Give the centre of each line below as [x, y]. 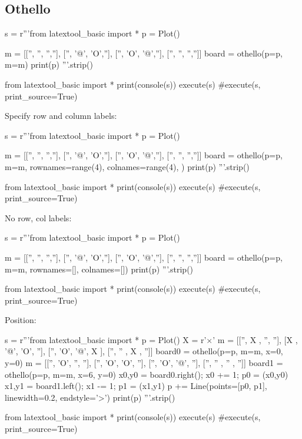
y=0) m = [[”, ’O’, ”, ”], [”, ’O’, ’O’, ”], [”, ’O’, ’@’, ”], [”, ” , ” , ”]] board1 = [144, 363]
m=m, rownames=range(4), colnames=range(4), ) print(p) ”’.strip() [127, 166]
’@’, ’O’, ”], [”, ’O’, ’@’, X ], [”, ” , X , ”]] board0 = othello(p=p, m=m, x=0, [144, 351]
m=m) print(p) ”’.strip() [49, 64]
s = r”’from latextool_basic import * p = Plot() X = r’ [106, 339]
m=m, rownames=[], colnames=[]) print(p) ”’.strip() [99, 269]
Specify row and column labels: [61, 116]
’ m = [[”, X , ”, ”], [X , [255, 339]
